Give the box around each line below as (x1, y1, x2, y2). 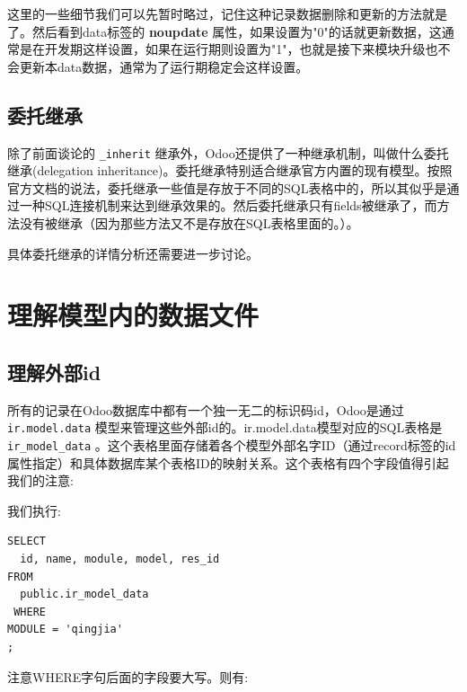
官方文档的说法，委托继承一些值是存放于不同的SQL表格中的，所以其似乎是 (7, 178, 447, 197)
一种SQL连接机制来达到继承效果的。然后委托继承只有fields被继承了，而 (19, 196, 437, 215)
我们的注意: (7, 471, 74, 490)
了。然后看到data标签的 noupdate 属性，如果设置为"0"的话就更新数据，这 (7, 22, 442, 40)
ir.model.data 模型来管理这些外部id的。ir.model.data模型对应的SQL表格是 (7, 418, 443, 437)
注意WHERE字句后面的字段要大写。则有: (7, 667, 249, 686)
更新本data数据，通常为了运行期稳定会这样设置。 (19, 57, 309, 75)
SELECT (7, 535, 46, 548)
